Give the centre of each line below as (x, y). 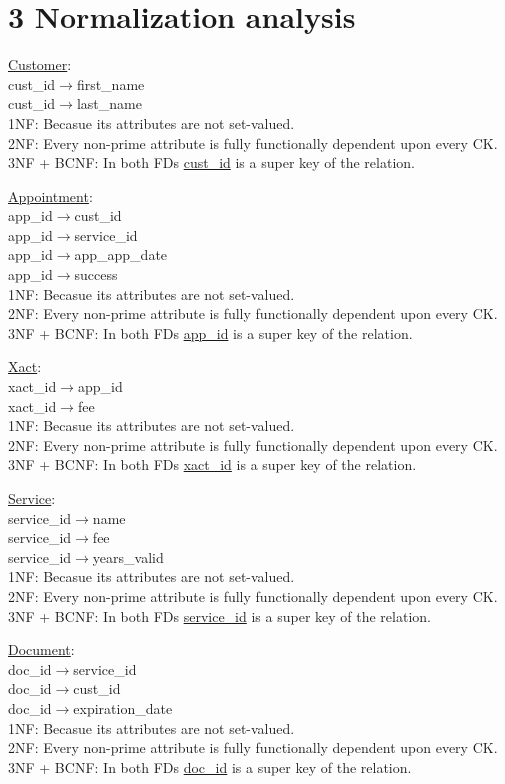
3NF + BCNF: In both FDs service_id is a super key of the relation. (219, 615)
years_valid (128, 556)
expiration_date (123, 707)
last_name (109, 103)
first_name (110, 83)
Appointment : (50, 195)
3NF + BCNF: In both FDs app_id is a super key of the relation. (210, 332)
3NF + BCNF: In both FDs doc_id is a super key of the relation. (210, 766)
